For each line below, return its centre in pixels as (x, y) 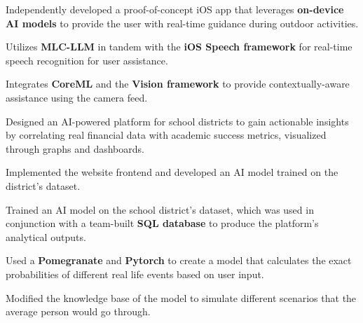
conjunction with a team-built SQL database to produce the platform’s (162, 223)
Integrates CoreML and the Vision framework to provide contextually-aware (178, 84)
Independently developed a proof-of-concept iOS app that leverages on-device (175, 9)
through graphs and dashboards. (75, 148)
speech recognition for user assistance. (87, 60)
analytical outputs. (46, 236)
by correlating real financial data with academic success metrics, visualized (166, 135)
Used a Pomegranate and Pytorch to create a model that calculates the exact (179, 260)
